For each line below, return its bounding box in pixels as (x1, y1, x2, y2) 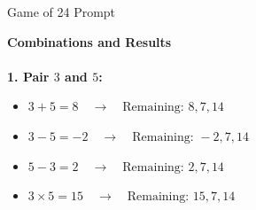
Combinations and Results (7, 32, 172, 51)
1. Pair (7, 66, 50, 85)
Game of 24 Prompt (7, 3, 116, 20)
